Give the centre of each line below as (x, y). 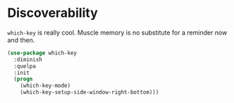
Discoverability (53, 13)
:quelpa (25, 66)
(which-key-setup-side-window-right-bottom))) (90, 92)
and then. (21, 40)
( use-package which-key (42, 53)
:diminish (28, 59)
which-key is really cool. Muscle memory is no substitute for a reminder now (117, 32)
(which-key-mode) (45, 86)
